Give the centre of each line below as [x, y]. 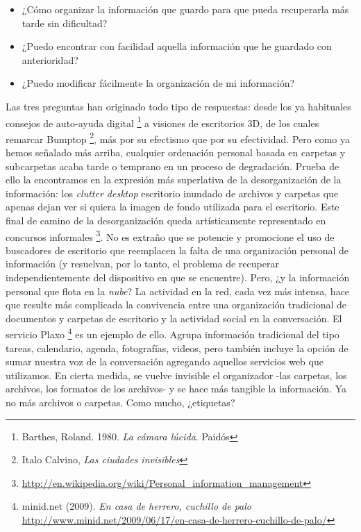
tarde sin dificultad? [65, 23]
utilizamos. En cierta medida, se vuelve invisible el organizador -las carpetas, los [176, 375]
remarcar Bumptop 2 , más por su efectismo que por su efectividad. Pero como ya [178, 138]
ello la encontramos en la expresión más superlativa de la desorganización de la [174, 180]
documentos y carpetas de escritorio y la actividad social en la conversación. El [174, 318]
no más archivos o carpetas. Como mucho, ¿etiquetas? [120, 402]
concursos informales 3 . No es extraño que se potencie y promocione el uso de [170, 235]
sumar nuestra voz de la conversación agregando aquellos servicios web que [165, 361]
